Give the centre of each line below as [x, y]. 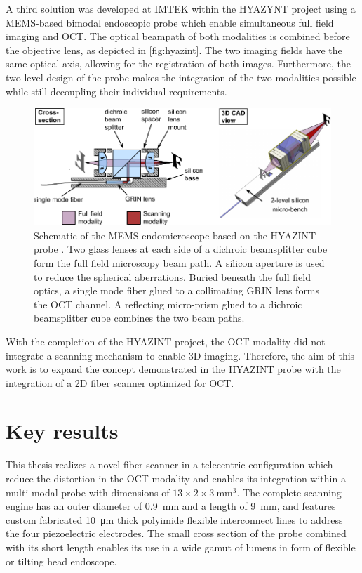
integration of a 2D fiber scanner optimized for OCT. [120, 382]
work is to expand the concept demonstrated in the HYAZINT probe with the [173, 369]
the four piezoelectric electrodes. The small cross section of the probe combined [176, 533]
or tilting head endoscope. [61, 561]
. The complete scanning [289, 492]
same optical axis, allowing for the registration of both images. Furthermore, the [178, 64]
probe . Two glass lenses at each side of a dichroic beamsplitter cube [181, 249]
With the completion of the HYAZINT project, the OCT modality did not [166, 341]
